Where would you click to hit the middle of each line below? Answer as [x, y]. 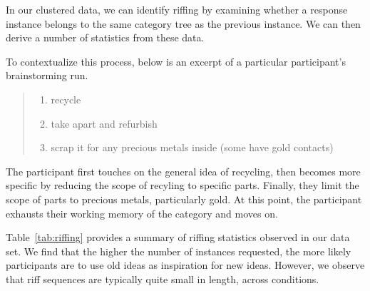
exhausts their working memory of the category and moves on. [142, 213]
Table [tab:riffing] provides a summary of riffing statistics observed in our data [178, 237]
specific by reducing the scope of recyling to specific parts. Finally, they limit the [183, 185]
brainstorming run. [47, 75]
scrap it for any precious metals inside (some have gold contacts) [192, 147]
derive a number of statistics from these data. [105, 37]
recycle [66, 99]
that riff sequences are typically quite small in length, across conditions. [163, 279]
